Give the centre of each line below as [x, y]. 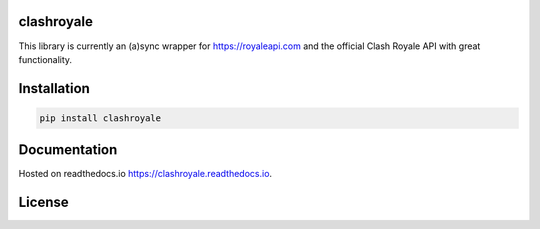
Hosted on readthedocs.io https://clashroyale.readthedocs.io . [145, 174]
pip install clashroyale [100, 118]
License [43, 202]
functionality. [45, 59]
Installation [54, 88]
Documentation [68, 150]
